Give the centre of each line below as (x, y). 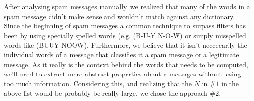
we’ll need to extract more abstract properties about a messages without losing (123, 74)
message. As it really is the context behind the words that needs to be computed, (126, 64)
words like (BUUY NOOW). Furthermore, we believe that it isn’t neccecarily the (126, 45)
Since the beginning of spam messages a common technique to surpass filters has (125, 26)
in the (230, 83)
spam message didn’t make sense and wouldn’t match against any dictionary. (120, 16)
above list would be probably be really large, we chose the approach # (110, 93)
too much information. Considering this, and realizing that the (98, 83)
